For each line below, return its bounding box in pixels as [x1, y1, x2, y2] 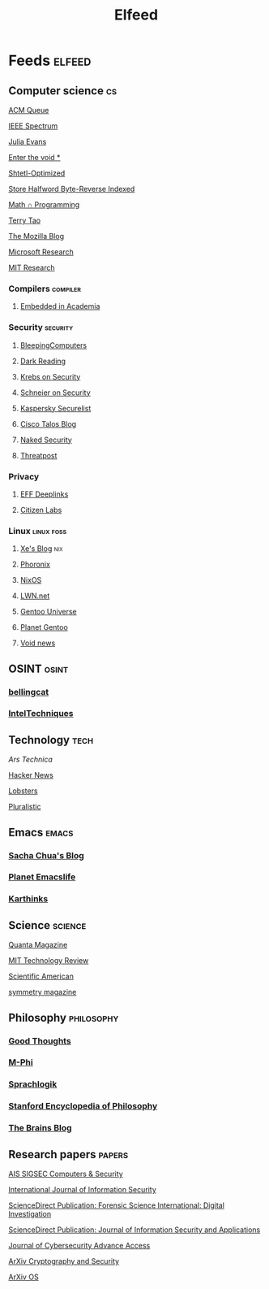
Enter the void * [8, 153, 61, 162]
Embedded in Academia [19, 302, 100, 311]
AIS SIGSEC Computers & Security [8, 1169, 123, 1179]
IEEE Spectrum [8, 121, 58, 131]
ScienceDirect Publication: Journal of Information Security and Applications [8, 1225, 261, 1235]
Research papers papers [8, 1148, 129, 1161]
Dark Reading [19, 356, 66, 366]
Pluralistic [8, 802, 41, 812]
